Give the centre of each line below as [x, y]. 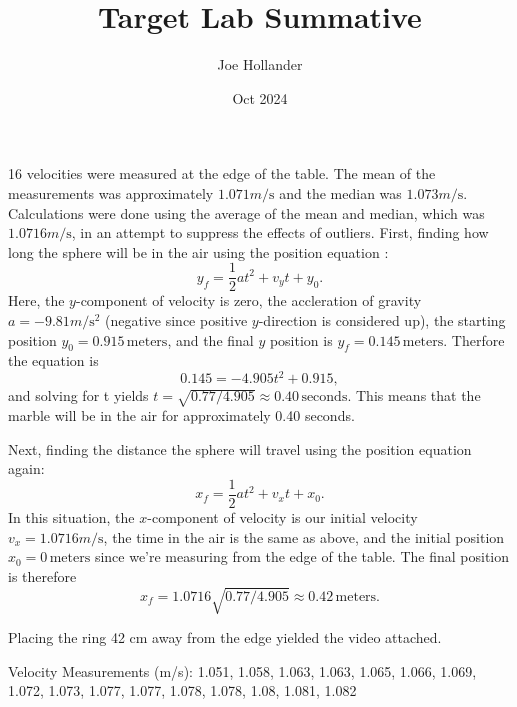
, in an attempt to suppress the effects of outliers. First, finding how [280, 232]
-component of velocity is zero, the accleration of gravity [248, 300]
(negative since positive [176, 319]
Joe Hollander [260, 64]
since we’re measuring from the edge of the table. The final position [302, 556]
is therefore [42, 575]
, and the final [210, 339]
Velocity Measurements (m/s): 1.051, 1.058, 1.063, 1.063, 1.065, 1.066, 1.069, [242, 670]
